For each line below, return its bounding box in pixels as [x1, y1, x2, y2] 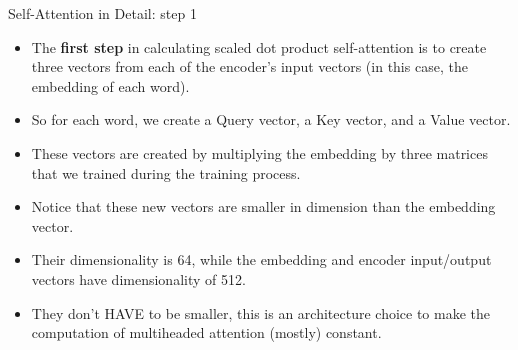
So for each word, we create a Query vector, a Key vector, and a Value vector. [31, 109, 511, 130]
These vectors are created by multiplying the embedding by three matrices [31, 142, 488, 163]
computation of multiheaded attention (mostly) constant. [31, 322, 382, 343]
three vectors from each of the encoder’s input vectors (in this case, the [31, 56, 468, 77]
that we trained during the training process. [31, 162, 301, 183]
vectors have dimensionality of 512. [31, 268, 246, 289]
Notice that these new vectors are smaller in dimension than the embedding [31, 196, 496, 217]
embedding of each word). [31, 75, 190, 96]
